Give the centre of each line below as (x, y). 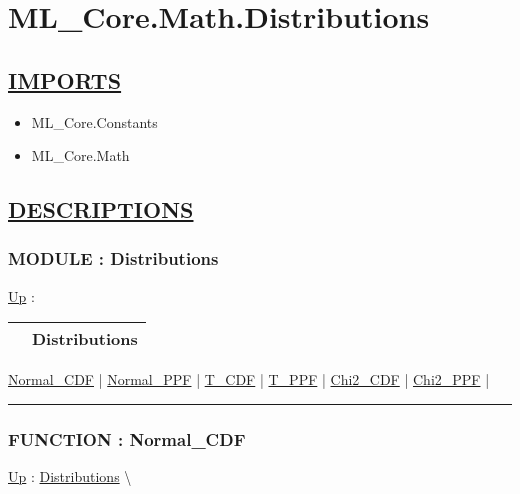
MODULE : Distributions (113, 258)
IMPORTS (65, 79)
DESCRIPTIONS (101, 209)
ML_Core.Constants (94, 121)
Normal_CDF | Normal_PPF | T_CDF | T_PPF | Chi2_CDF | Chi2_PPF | (249, 379)
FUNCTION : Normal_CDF (127, 438)
